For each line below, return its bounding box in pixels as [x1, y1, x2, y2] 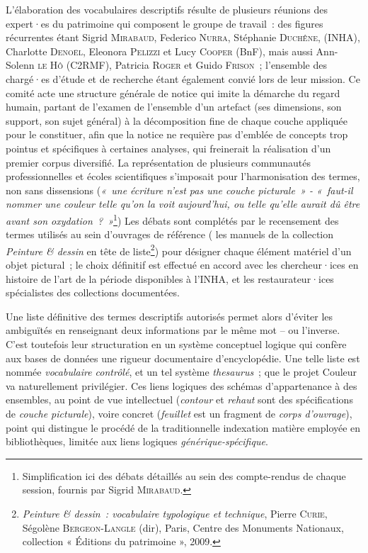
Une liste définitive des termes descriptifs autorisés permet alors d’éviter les [6, 308, 333, 323]
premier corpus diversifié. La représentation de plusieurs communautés [6, 155, 311, 169]
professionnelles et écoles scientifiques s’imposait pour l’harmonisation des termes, [6, 169, 360, 184]
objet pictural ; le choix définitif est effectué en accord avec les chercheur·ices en [6, 257, 359, 272]
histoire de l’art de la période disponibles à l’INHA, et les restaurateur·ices [6, 271, 334, 286]
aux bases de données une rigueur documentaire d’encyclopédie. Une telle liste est [6, 350, 360, 365]
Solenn [6, 57, 35, 72]
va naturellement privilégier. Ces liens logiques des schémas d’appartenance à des [6, 378, 357, 393]
